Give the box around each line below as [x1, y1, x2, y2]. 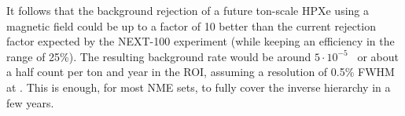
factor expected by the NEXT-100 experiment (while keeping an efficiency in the [6, 33, 395, 49]
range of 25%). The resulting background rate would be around [6, 48, 311, 64]
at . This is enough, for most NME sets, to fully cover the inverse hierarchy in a [6, 78, 391, 95]
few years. [6, 94, 54, 111]
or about [357, 48, 399, 64]
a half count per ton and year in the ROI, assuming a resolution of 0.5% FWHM [6, 63, 395, 80]
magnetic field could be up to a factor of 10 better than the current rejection [6, 17, 376, 34]
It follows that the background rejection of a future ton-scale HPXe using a [6, 2, 369, 18]
